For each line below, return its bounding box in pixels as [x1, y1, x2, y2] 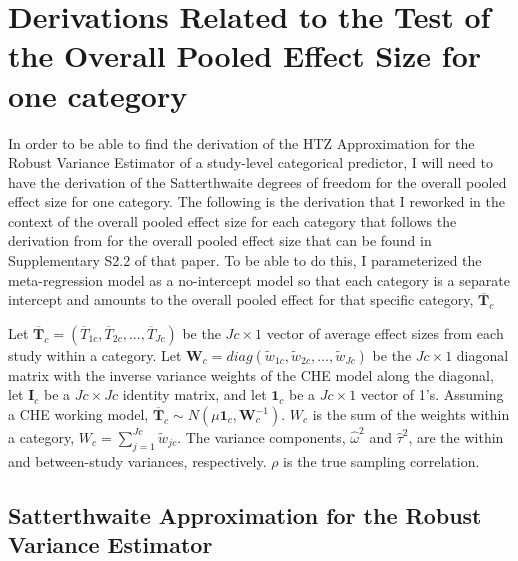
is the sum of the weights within [312, 404, 510, 425]
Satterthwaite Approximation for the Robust [8, 499, 482, 530]
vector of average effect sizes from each [266, 322, 504, 343]
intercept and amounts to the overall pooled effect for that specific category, [8, 289, 474, 310]
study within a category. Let [8, 344, 182, 365]
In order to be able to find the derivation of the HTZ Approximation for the [8, 132, 475, 153]
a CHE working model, [8, 404, 149, 425]
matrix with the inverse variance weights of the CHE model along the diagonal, [8, 364, 494, 385]
